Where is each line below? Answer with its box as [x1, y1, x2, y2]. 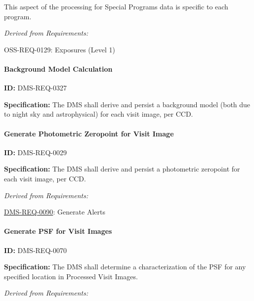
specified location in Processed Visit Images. [4, 271, 138, 281]
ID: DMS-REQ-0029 [4, 147, 67, 157]
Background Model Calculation [4, 63, 113, 74]
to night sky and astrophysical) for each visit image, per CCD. [4, 109, 193, 119]
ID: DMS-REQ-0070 [4, 245, 67, 255]
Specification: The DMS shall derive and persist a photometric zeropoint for [4, 164, 240, 174]
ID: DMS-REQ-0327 [4, 83, 67, 93]
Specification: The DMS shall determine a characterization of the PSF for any [4, 261, 246, 272]
